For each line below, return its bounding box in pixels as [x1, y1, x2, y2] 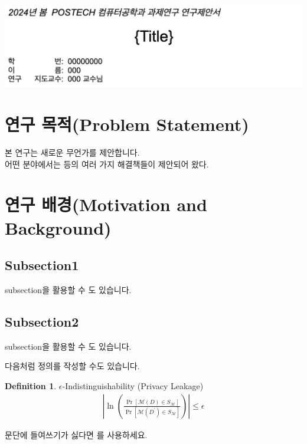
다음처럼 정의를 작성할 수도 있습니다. [5, 360, 140, 372]
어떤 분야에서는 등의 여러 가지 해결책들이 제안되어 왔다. [5, 157, 209, 170]
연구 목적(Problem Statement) [5, 112, 249, 136]
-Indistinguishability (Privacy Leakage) [62, 379, 204, 392]
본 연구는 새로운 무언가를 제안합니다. [5, 146, 140, 158]
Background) [5, 215, 112, 239]
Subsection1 [5, 256, 79, 274]
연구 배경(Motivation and [5, 192, 207, 216]
